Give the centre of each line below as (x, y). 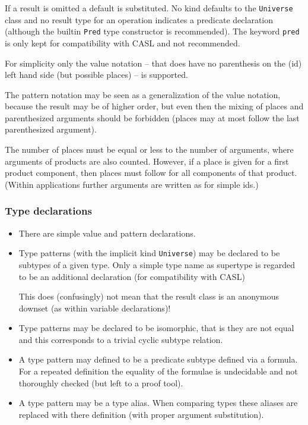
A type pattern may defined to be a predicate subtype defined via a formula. (158, 359)
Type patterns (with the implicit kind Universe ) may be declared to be (149, 253)
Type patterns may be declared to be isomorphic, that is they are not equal (156, 328)
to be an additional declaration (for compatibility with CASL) (132, 276)
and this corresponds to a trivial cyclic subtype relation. (121, 339)
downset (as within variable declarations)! (95, 308)
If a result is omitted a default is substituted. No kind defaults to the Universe (149, 8)
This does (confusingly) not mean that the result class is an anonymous (149, 296)
